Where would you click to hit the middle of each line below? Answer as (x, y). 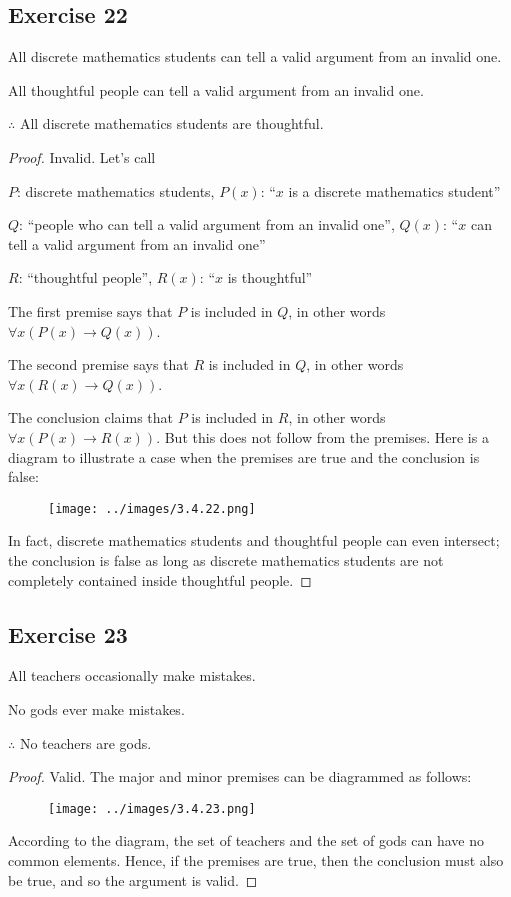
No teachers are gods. (85, 742)
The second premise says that (98, 364)
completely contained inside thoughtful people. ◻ (160, 579)
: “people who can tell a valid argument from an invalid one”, (207, 224)
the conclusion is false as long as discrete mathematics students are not (226, 559)
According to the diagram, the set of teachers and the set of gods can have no (246, 840)
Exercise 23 (68, 633)
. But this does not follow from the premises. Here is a (322, 436)
